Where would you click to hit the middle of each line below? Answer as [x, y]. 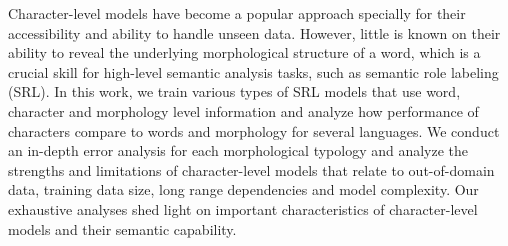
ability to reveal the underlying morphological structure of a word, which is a [244, 52]
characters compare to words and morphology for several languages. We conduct [254, 130]
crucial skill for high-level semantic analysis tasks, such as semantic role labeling [253, 71]
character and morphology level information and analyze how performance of [243, 110]
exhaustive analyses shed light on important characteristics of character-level [243, 208]
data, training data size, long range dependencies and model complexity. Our [243, 189]
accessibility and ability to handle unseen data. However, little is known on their [254, 32]
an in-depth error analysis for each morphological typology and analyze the [238, 150]
